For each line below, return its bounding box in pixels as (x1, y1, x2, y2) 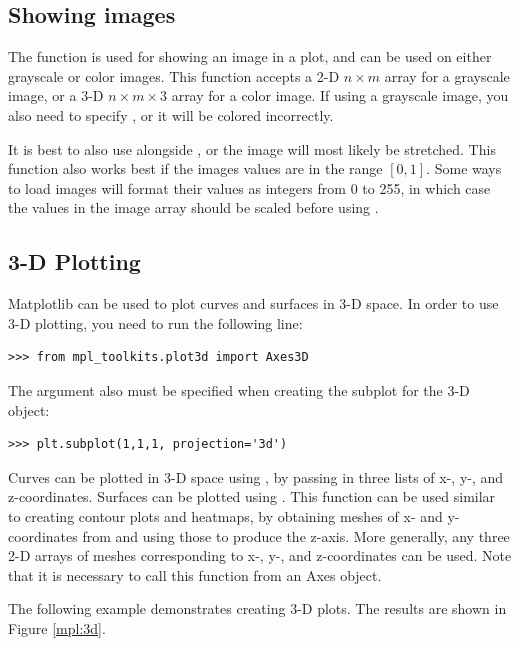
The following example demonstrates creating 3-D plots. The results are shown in (8, 598, 507, 619)
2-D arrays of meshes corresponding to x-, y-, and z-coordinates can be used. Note (8, 545, 512, 566)
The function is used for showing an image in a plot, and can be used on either (8, 46, 492, 67)
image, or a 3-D (8, 85, 104, 106)
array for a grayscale (384, 65, 510, 86)
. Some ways (426, 158, 502, 179)
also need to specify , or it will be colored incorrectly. (8, 104, 334, 125)
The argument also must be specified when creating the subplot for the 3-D (8, 379, 470, 400)
